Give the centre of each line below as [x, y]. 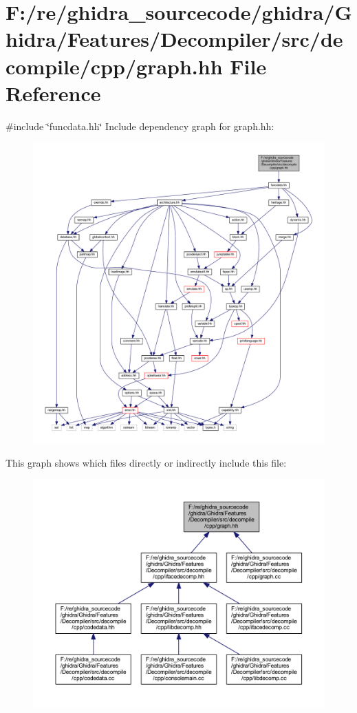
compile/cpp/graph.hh [114, 66]
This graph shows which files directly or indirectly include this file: [146, 462]
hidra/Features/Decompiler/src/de [174, 39]
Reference [53, 93]
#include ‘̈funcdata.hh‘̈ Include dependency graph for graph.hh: [140, 126]
